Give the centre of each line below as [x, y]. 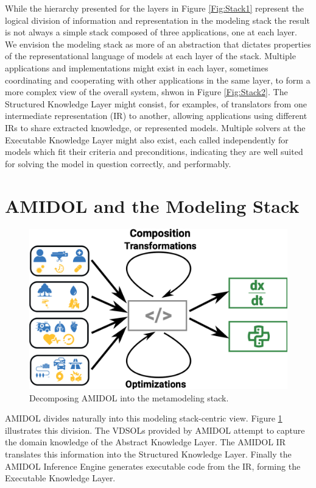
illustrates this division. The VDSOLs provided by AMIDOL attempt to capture [155, 430]
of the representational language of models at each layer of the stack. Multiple [150, 56]
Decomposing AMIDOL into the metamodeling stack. [129, 397]
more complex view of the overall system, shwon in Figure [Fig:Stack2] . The [146, 92]
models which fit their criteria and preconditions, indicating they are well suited [154, 152]
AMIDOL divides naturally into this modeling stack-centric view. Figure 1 [144, 418]
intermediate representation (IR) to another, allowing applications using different [156, 116]
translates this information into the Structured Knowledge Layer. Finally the [148, 454]
